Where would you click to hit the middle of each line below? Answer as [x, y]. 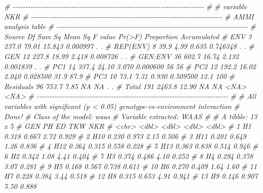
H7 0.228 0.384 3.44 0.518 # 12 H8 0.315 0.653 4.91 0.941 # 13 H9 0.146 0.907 [131, 176]
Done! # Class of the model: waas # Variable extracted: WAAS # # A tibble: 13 [131, 116]
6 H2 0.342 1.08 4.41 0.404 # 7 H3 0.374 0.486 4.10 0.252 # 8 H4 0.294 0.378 [129, 156]
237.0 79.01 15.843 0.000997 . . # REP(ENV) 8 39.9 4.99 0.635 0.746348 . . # [129, 46]
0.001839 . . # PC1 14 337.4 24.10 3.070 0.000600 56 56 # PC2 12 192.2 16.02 [130, 66]
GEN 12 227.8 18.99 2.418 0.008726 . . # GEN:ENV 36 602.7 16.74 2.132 [122, 56]
